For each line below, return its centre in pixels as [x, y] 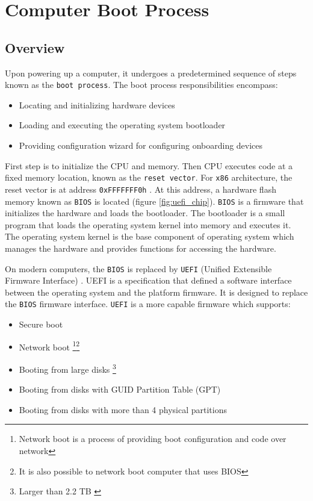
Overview [35, 47]
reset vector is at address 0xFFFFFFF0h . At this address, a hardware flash [141, 189]
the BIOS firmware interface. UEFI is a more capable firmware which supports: [148, 304]
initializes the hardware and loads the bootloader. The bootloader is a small [145, 213]
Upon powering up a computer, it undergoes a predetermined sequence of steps [151, 73]
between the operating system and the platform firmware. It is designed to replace [156, 292]
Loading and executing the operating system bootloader [122, 125]
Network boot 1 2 [49, 346]
